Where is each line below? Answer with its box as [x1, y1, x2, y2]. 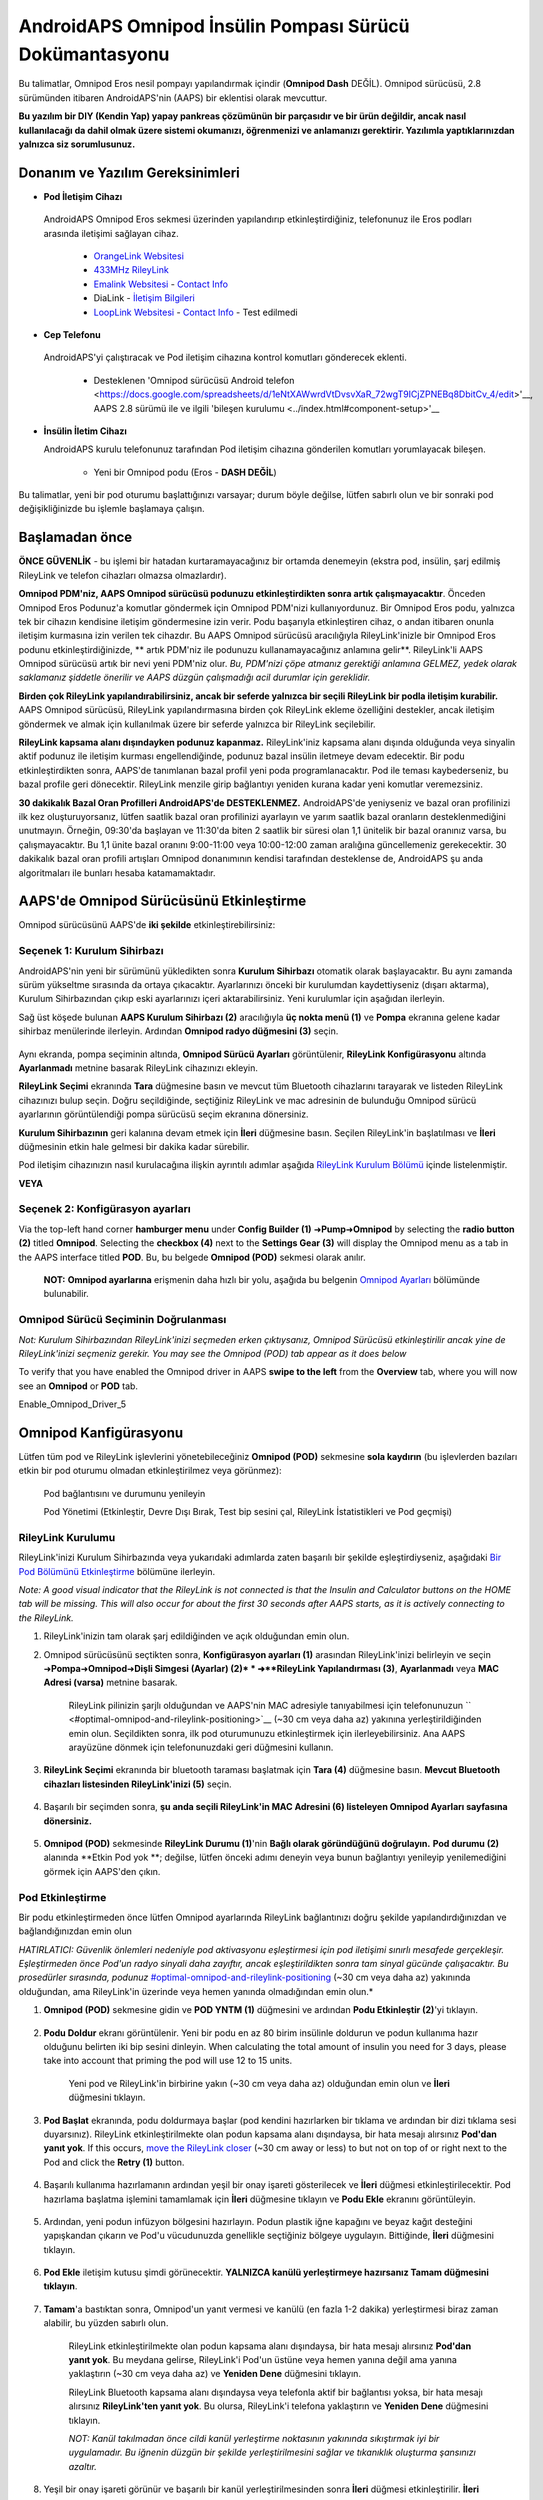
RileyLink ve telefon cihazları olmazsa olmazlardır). [18, 569, 227, 581]
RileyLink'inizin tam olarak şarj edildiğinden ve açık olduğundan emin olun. [43, 1630, 350, 1642]
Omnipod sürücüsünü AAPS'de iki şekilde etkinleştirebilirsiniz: [18, 919, 276, 931]
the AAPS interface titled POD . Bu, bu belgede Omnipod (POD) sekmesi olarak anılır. [18, 1251, 366, 1263]
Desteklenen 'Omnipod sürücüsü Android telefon [93, 374, 295, 386]
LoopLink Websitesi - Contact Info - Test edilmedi [93, 306, 299, 318]
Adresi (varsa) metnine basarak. [43, 1676, 178, 1689]
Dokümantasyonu [18, 43, 170, 65]
